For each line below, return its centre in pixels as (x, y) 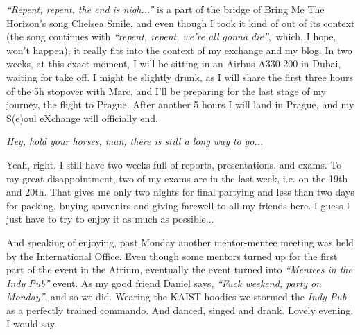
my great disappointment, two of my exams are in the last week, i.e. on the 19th (177, 178)
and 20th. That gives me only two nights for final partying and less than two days (180, 192)
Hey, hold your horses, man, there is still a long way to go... (135, 141)
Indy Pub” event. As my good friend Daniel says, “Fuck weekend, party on (164, 283)
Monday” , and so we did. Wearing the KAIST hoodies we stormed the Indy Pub (177, 297)
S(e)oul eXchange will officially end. (82, 118)
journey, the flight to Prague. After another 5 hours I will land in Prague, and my (180, 104)
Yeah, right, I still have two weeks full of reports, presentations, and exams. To (174, 164)
